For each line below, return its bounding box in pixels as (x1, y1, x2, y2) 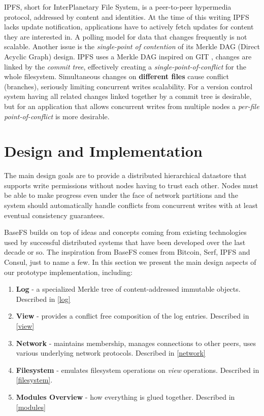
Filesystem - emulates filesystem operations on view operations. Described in (16, 364, 259, 375)
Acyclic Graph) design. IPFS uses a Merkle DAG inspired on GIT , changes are (4, 51, 252, 61)
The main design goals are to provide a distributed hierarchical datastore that (4, 170, 247, 181)
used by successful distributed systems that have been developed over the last (4, 236, 246, 247)
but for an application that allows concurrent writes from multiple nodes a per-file (4, 100, 259, 111)
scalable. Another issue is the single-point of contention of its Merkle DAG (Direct (4, 41, 260, 52)
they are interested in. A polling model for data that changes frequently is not (4, 31, 247, 42)
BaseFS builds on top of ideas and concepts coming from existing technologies (4, 227, 247, 237)
